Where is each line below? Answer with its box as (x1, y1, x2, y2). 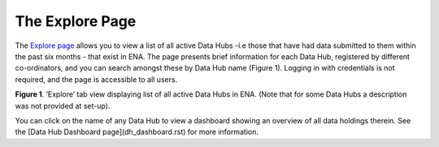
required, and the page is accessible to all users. (15, 74, 178, 84)
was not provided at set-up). (15, 101, 111, 110)
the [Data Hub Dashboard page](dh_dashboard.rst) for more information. (15, 127, 259, 137)
